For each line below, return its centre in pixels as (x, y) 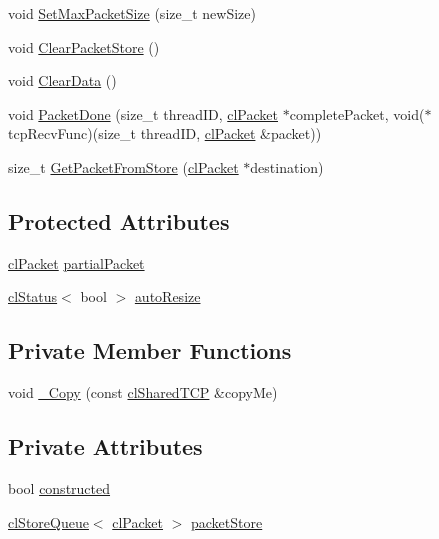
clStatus (33, 296)
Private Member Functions (150, 350)
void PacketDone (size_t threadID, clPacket (143, 113)
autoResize (167, 296)
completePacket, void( (357, 113)
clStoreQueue (48, 521)
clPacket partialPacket (76, 262)
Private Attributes (105, 446)
